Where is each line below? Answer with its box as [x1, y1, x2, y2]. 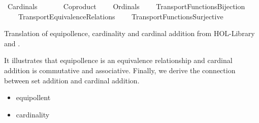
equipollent [16, 92, 51, 103]
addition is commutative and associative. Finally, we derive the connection [4, 65, 236, 75]
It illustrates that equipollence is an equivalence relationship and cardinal [4, 55, 233, 66]
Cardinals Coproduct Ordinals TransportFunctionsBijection [7, 1, 245, 11]
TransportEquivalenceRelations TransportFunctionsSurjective [18, 11, 223, 21]
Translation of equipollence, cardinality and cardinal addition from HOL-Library [4, 28, 255, 39]
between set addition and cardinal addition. [4, 75, 140, 85]
